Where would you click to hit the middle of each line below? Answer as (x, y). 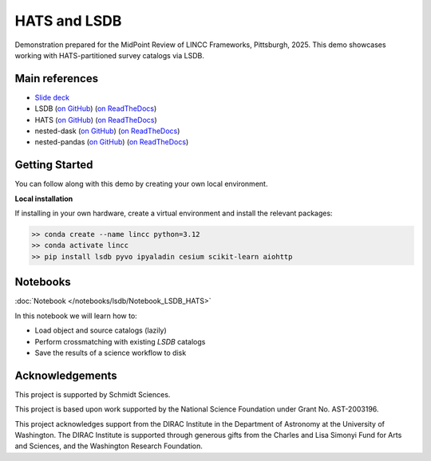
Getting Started (54, 165)
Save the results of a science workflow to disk (111, 353)
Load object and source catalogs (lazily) (101, 330)
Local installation (44, 199)
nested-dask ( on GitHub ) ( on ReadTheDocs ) (107, 131)
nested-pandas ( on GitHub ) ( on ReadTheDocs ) (112, 142)
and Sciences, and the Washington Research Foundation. (109, 446)
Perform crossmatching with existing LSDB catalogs (120, 341)
